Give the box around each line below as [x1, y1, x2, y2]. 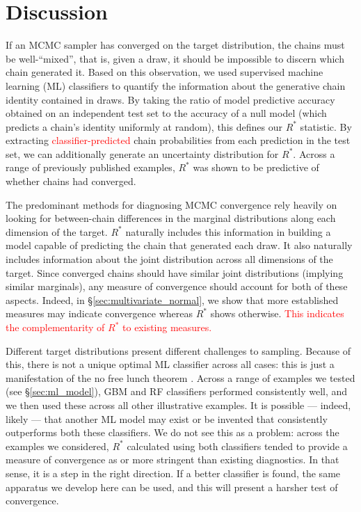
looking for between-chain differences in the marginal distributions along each [6, 211, 336, 225]
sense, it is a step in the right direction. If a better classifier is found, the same [6, 465, 341, 480]
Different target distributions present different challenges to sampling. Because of [6, 343, 351, 358]
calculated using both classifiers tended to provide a [127, 438, 348, 453]
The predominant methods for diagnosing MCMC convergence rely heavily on [6, 197, 337, 211]
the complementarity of [6, 320, 105, 334]
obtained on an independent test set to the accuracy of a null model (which [6, 106, 327, 120]
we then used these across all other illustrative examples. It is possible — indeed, [6, 397, 351, 412]
